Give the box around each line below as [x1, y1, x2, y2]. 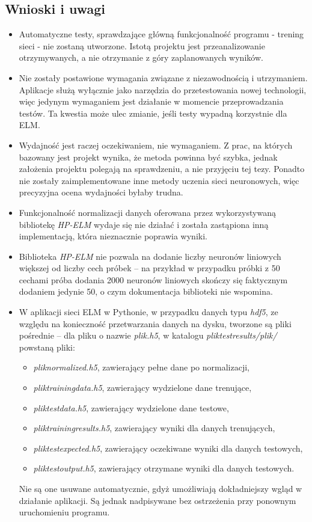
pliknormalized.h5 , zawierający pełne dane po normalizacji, [33, 361, 249, 373]
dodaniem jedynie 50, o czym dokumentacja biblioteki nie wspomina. [19, 285, 273, 298]
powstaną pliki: [19, 340, 75, 353]
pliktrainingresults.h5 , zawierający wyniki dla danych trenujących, [33, 422, 275, 434]
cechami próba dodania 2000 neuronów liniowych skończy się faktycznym [19, 273, 288, 286]
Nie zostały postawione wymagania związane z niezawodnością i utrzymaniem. [19, 71, 308, 84]
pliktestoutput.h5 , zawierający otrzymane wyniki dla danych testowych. [33, 462, 295, 474]
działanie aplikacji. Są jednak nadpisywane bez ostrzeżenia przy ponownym [19, 494, 296, 506]
